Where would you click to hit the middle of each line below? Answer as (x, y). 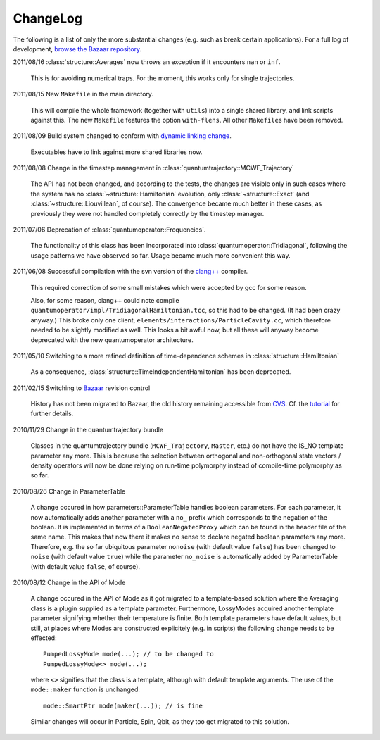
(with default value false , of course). (85, 566)
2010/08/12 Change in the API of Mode (69, 582)
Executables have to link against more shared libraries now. (116, 152)
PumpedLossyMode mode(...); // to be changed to (128, 654)
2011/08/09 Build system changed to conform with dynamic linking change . (122, 136)
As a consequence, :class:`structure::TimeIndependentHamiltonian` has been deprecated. (161, 372)
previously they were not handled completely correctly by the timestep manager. (147, 213)
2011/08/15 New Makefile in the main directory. (83, 94)
